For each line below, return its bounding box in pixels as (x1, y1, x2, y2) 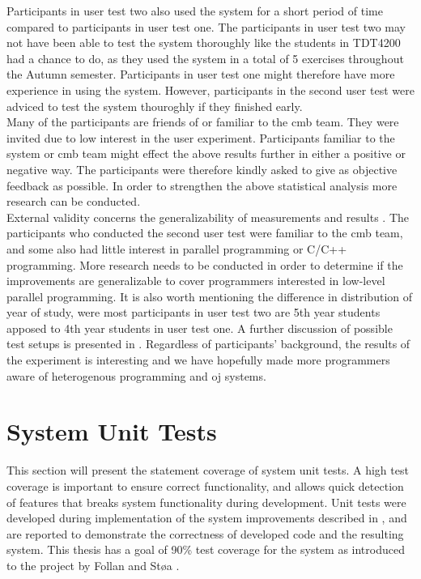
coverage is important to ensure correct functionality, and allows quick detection (6, 477, 404, 494)
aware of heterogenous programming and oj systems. (6, 367, 266, 384)
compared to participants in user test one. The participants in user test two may (6, 18, 406, 35)
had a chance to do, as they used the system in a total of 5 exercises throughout (6, 49, 404, 66)
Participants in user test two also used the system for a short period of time (6, 2, 383, 19)
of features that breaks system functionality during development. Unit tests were (6, 493, 406, 510)
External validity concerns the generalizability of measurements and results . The (6, 208, 409, 225)
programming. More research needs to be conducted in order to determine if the (6, 256, 403, 273)
